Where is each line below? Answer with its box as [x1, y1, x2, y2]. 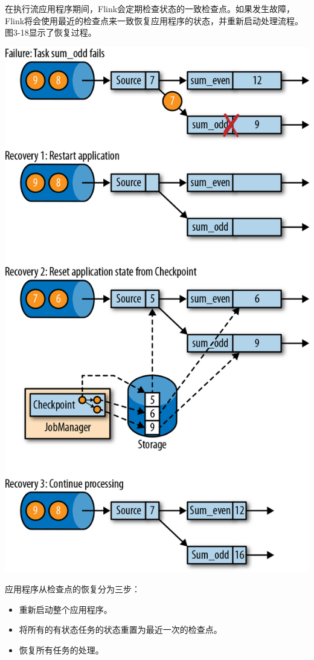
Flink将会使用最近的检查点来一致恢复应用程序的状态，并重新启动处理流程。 [5, 14, 304, 27]
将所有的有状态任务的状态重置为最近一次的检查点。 [19, 623, 222, 636]
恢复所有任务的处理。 [19, 644, 104, 656]
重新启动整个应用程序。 [19, 603, 112, 615]
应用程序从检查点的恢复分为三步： [5, 583, 140, 595]
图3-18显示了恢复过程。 [5, 26, 97, 39]
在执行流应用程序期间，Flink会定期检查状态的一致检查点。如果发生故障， [5, 2, 295, 15]
